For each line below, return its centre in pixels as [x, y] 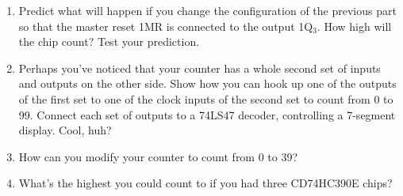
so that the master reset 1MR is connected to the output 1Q [166, 26]
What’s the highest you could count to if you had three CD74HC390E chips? [205, 183]
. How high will [354, 26]
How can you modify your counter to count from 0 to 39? [158, 156]
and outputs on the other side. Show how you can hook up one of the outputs [207, 83]
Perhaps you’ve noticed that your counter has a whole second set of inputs [200, 68]
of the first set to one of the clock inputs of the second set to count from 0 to [206, 98]
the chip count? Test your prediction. [109, 41]
